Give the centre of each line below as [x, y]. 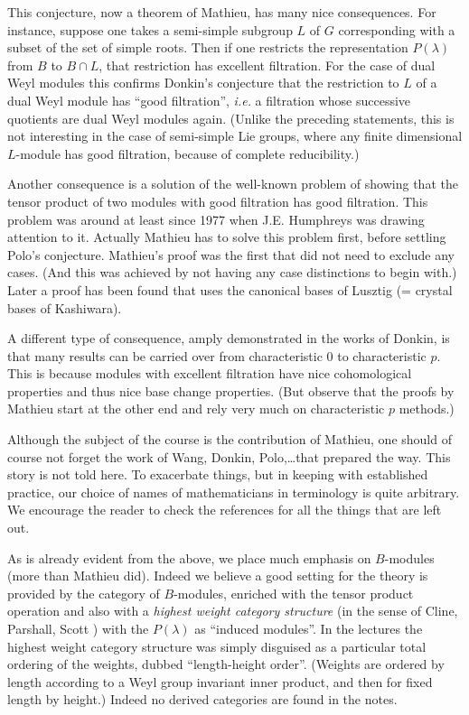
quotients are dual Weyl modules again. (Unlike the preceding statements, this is [231, 118]
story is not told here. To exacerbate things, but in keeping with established [218, 474]
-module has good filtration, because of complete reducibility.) [188, 153]
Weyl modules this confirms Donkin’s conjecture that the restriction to [203, 83]
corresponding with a [397, 29]
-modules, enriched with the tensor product [294, 593]
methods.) [427, 409]
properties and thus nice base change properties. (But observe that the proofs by [231, 390]
